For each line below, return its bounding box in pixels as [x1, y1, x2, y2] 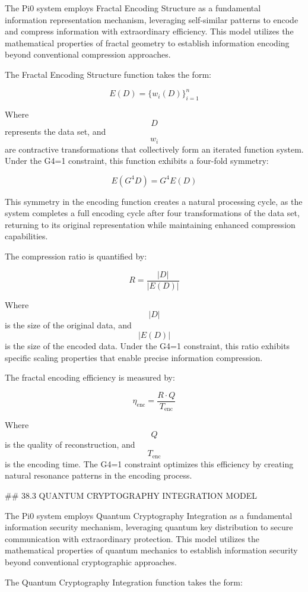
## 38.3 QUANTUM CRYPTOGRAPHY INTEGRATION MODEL [5, 489, 258, 502]
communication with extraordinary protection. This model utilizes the [5, 532, 259, 544]
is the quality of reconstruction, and [5, 438, 135, 450]
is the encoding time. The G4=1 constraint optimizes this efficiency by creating [5, 457, 294, 470]
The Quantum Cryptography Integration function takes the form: [5, 575, 243, 588]
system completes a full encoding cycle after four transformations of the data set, [5, 207, 300, 219]
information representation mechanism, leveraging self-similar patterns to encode [5, 13, 299, 26]
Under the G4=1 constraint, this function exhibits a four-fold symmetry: [5, 154, 269, 167]
